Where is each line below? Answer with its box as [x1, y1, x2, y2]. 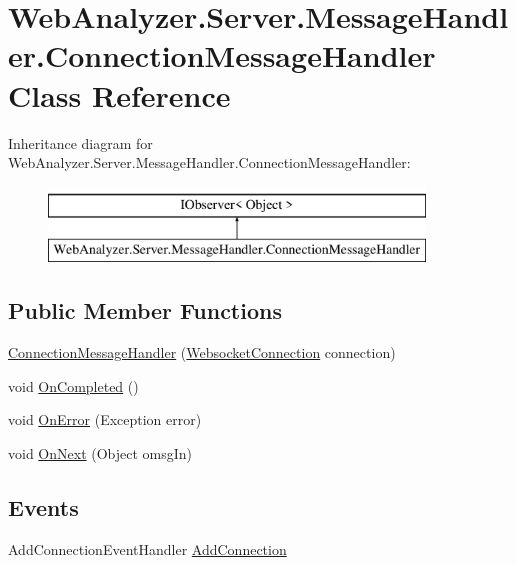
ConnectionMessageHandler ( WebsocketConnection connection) [8, 342, 396, 363]
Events [8, 491, 79, 522]
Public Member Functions [8, 295, 282, 326]
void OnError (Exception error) [8, 409, 202, 430]
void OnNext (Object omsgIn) [8, 442, 193, 463]
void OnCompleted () [8, 375, 139, 396]
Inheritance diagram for [8, 132, 153, 153]
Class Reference [8, 74, 231, 115]
